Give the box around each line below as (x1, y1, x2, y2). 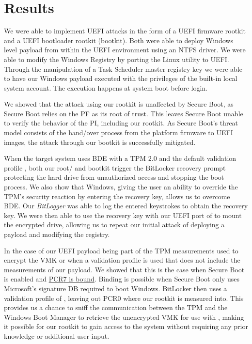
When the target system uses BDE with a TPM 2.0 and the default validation (4, 153, 236, 163)
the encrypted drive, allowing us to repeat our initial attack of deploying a (4, 219, 225, 230)
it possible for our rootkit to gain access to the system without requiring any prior (4, 321, 248, 331)
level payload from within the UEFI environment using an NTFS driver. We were (4, 45, 246, 55)
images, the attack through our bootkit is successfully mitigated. (4, 137, 196, 147)
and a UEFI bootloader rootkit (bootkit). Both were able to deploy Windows (4, 35, 233, 45)
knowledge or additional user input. (4, 330, 110, 341)
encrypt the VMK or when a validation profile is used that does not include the (4, 255, 240, 265)
